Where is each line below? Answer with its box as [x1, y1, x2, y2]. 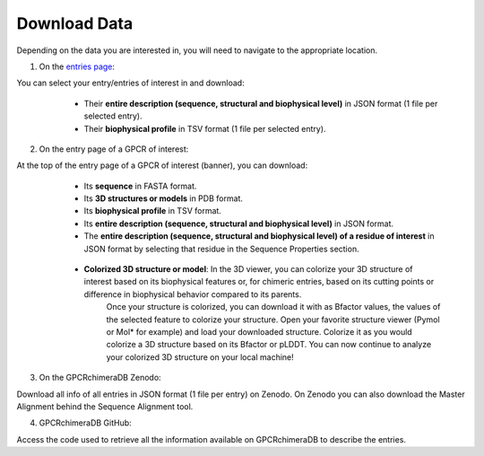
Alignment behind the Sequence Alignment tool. [16, 400, 194, 412]
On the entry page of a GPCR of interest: [39, 144, 189, 154]
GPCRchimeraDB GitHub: [39, 417, 132, 428]
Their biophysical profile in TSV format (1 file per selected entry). [83, 123, 326, 134]
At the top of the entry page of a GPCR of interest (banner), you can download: [16, 160, 308, 171]
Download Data [16, 13, 134, 33]
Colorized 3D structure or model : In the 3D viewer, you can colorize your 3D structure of [83, 264, 413, 275]
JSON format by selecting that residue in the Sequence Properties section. [83, 243, 359, 254]
